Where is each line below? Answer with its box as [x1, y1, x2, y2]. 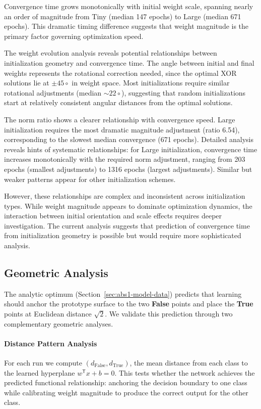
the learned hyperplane [4, 367, 75, 378]
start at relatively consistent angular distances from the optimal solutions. [4, 97, 233, 108]
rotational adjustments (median [4, 87, 102, 98]
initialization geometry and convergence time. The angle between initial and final [4, 57, 254, 68]
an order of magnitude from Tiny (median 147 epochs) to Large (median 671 [4, 11, 241, 21]
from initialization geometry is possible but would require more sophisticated [4, 230, 241, 241]
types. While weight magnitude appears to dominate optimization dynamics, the [4, 200, 252, 211]
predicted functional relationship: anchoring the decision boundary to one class [4, 377, 247, 388]
